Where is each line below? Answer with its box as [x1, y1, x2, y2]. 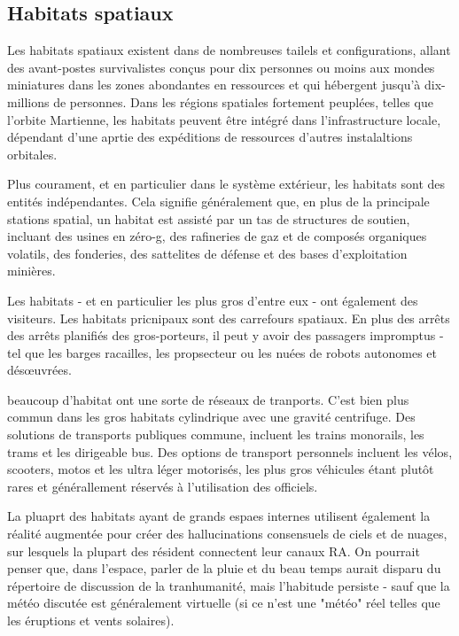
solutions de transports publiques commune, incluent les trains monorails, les [7, 425, 424, 444]
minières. [7, 261, 56, 280]
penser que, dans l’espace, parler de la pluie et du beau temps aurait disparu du [7, 559, 441, 578]
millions [7, 92, 50, 111]
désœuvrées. [7, 361, 72, 379]
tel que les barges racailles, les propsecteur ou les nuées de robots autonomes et [7, 343, 437, 361]
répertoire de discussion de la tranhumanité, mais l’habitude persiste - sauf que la [7, 576, 450, 594]
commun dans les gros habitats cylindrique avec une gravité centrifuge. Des [7, 407, 416, 426]
